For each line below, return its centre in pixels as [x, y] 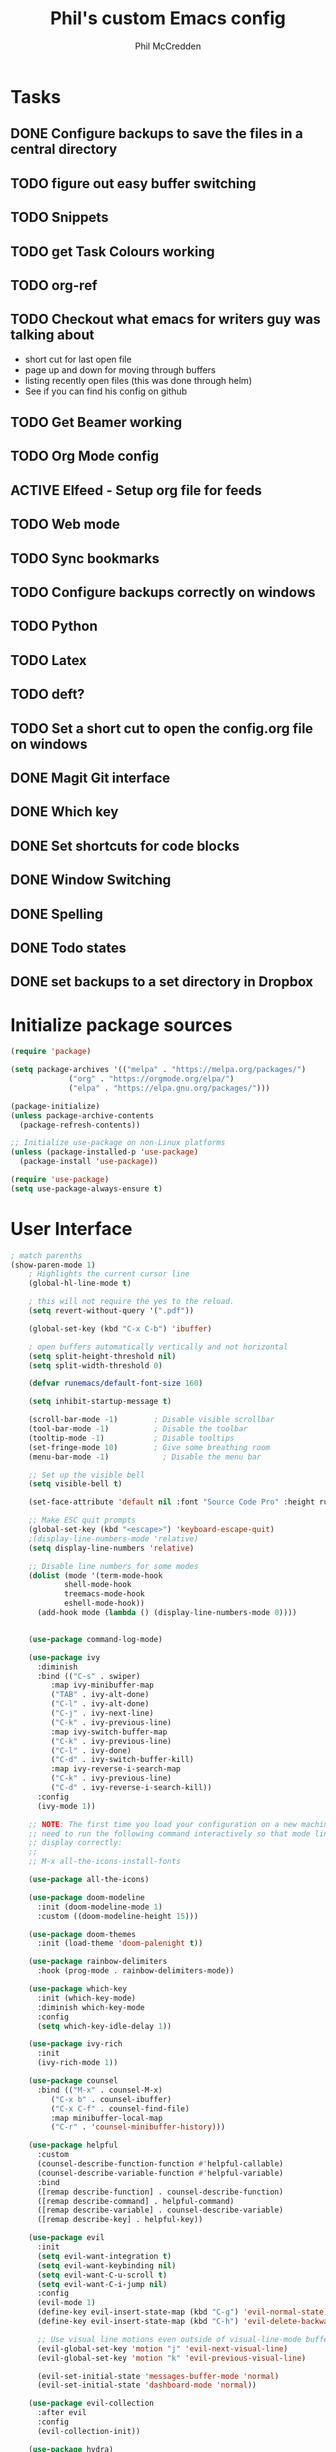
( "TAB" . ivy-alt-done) [100, 1695]
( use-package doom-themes [82, 1934]
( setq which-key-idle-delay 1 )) [104, 2026]
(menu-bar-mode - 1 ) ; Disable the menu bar [145, 1457]
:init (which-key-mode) [86, 1998]
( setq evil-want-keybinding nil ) [106, 2265]
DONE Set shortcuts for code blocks [125, 845]
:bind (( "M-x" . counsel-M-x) [99, 2090]
